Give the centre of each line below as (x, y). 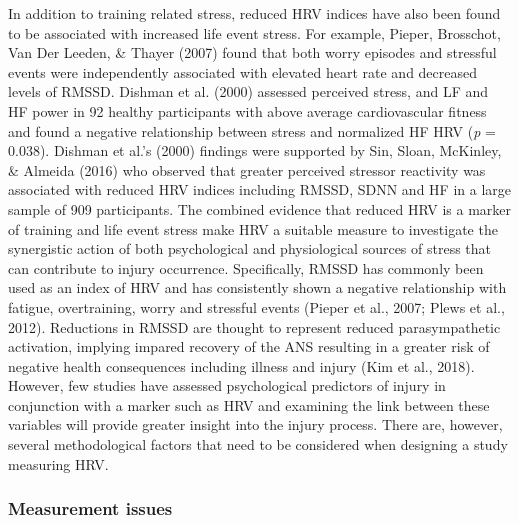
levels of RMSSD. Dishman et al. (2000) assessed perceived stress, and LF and (248, 91)
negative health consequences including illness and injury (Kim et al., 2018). (241, 365)
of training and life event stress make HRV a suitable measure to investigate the (253, 228)
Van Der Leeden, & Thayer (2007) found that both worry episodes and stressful (252, 52)
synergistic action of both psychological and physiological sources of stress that (250, 248)
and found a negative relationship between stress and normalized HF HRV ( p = (252, 130)
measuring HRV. (58, 463)
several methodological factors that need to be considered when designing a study (258, 444)
